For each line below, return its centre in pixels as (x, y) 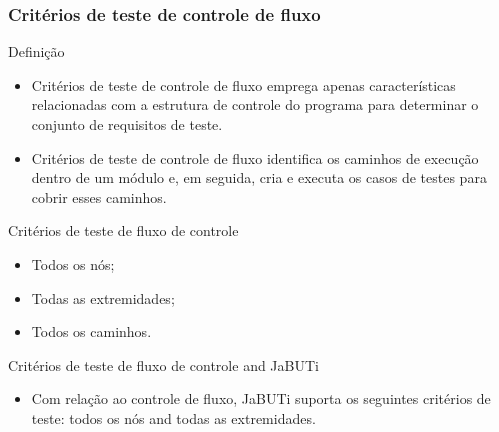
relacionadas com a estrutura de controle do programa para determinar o (255, 104)
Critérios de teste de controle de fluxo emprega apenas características (243, 84)
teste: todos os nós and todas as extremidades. (173, 417)
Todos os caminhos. (91, 331)
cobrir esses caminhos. (99, 196)
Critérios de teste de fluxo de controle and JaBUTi (163, 364)
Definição (36, 51)
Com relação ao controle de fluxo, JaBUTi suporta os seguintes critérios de (261, 398)
